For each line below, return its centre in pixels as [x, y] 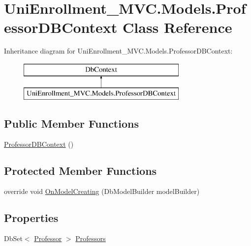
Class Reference [177, 27]
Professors [91, 238]
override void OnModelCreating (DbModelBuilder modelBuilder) [102, 191]
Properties [31, 218]
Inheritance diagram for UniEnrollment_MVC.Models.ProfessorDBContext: [118, 51]
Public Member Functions [71, 123]
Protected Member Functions [80, 171]
